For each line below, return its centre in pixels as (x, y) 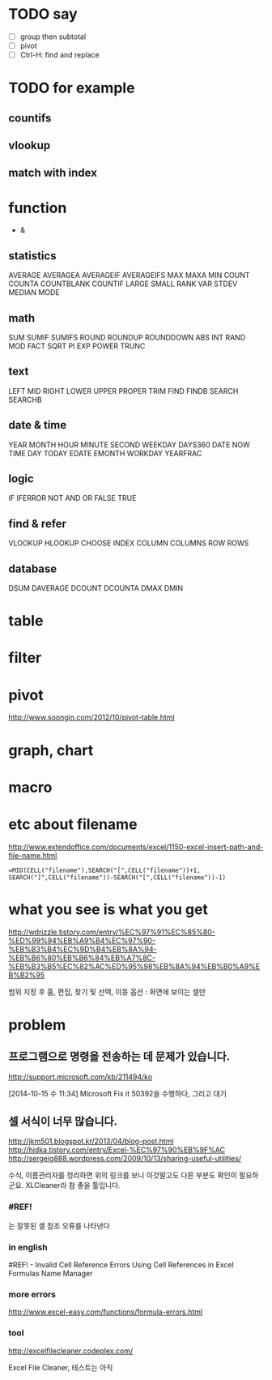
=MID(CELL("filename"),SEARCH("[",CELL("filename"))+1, (104, 870)
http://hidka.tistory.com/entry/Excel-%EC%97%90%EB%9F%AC (117, 1150)
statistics (32, 256)
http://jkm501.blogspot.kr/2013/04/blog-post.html (91, 1141)
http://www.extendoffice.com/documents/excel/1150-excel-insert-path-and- (136, 847)
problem (37, 1025)
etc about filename (73, 824)
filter (25, 658)
